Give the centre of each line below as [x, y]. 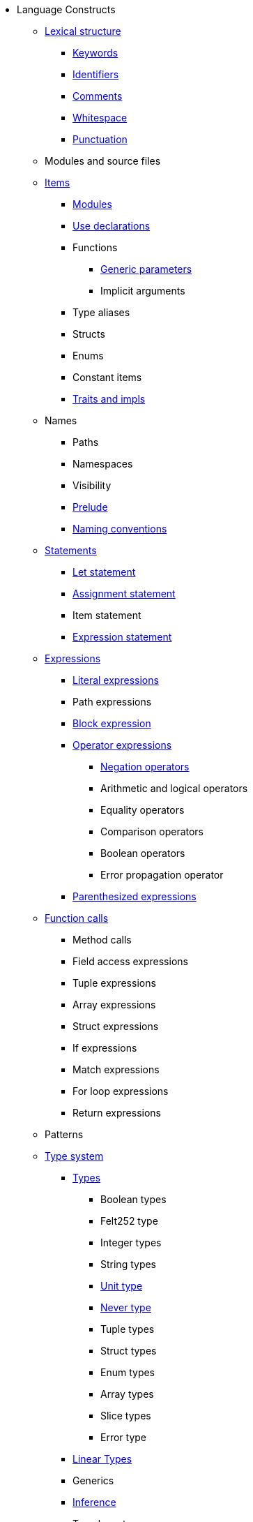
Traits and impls [109, 399]
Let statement [104, 572]
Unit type [122, 1286]
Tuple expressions [114, 983]
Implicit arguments [143, 291]
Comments [98, 96]
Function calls [77, 918]
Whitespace [100, 118]
